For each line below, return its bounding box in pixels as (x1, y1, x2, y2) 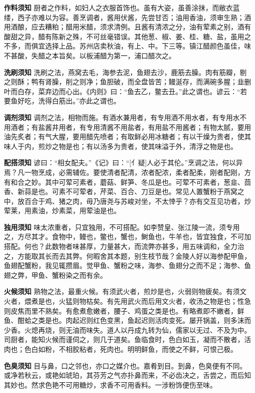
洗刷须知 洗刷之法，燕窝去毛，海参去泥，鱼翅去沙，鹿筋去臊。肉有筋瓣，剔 (4, 67, 247, 77)
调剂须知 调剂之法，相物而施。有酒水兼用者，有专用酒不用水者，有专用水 (4, 112, 240, 122)
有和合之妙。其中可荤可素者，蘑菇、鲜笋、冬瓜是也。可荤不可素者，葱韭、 (4, 176, 244, 187)
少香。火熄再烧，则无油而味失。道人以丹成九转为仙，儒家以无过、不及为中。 (4, 324, 251, 335)
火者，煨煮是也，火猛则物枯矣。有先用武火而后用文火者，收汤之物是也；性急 (4, 296, 251, 306)
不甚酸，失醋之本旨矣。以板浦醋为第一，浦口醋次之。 (4, 50, 176, 60)
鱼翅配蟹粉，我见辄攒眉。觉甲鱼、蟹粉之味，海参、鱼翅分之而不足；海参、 (4, 260, 244, 270)
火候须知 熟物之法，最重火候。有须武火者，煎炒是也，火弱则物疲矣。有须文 (4, 286, 247, 296)
